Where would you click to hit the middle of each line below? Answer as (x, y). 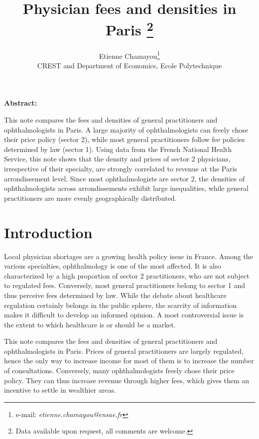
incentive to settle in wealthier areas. (60, 390)
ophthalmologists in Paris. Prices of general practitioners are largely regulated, (124, 351)
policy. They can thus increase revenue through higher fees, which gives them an (127, 380)
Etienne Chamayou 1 (129, 55)
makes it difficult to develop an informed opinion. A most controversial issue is (124, 315)
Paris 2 (129, 29)
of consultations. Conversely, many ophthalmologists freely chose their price (119, 370)
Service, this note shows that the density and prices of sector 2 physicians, (117, 159)
